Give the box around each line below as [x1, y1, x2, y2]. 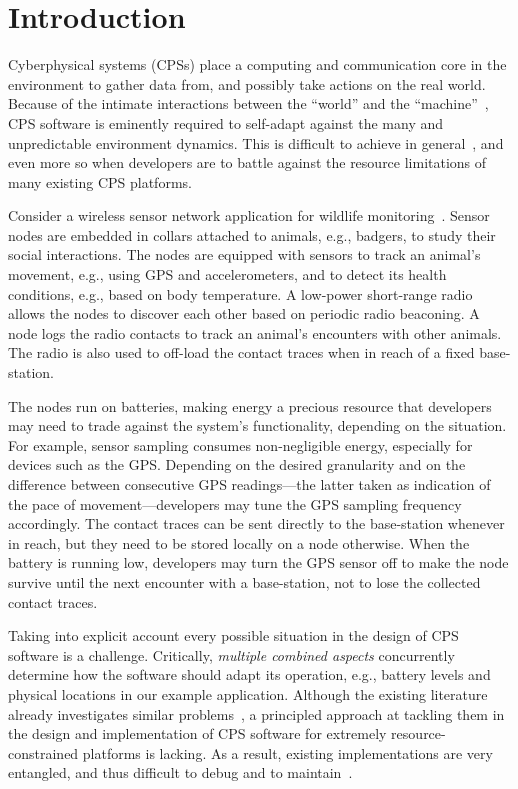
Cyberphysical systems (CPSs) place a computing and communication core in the [8, 54, 507, 75]
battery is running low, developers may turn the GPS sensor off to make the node [8, 552, 509, 573]
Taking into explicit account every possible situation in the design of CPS [8, 625, 459, 646]
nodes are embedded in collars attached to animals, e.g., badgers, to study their [8, 224, 496, 245]
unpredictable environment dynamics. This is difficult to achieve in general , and [8, 132, 504, 153]
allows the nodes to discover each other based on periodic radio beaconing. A [8, 303, 480, 324]
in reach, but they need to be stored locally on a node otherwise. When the [8, 532, 470, 553]
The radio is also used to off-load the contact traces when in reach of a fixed [8, 342, 475, 363]
